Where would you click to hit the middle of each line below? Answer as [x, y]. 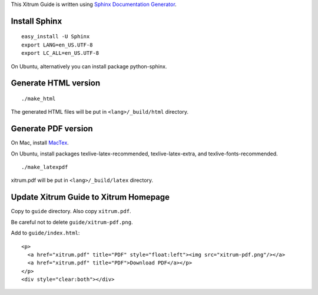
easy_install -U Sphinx [56, 37]
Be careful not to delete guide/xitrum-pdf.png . [72, 222]
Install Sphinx [37, 21]
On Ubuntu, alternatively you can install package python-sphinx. [89, 66]
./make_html [39, 98]
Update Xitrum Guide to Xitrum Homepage [90, 197]
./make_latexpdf [45, 167]
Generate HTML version [56, 83]
